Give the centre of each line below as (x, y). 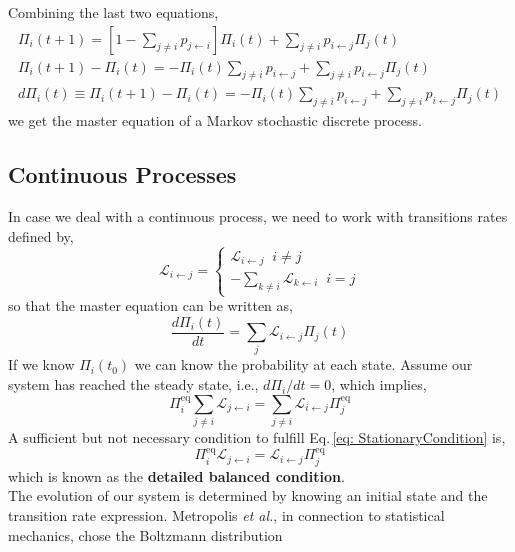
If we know (41, 364)
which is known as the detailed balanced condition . (176, 475)
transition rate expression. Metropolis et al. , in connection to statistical (226, 515)
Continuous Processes (122, 174)
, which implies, (379, 384)
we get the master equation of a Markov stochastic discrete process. (215, 120)
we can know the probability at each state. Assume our (303, 364)
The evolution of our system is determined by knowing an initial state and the (248, 495)
